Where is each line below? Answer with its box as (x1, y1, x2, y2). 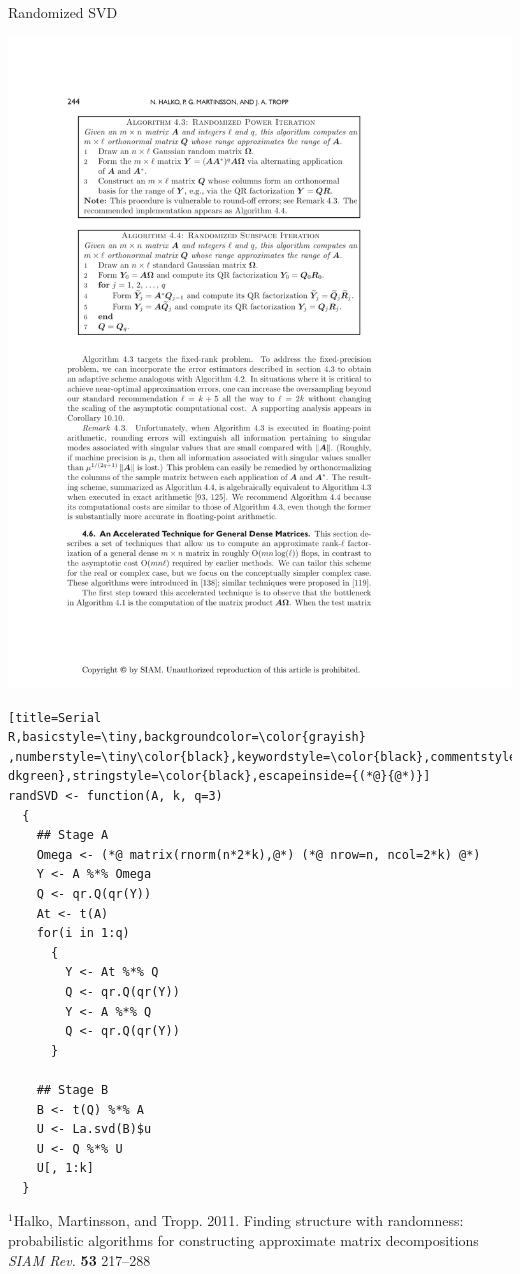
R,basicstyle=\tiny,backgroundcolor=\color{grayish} (8, 730, 366, 745)
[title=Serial (8, 710, 102, 725)
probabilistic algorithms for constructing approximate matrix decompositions (8, 1230, 479, 1251)
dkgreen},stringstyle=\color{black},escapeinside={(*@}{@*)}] (8, 769, 431, 784)
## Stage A (36, 828, 109, 843)
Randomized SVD (8, 2, 118, 22)
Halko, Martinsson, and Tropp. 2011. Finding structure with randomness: (13, 1210, 464, 1231)
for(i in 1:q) (36, 926, 130, 941)
